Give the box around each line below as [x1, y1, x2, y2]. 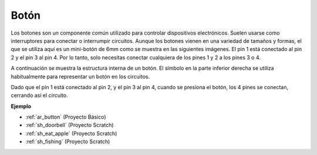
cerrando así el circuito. [11, 92, 68, 99]
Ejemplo [11, 103, 32, 110]
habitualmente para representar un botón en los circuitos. [11, 73, 150, 80]
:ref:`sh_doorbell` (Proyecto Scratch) [25, 122, 114, 129]
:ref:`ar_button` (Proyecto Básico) [25, 113, 106, 120]
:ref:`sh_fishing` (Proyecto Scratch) [25, 138, 110, 145]
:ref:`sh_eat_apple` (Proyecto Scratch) [25, 130, 117, 137]
